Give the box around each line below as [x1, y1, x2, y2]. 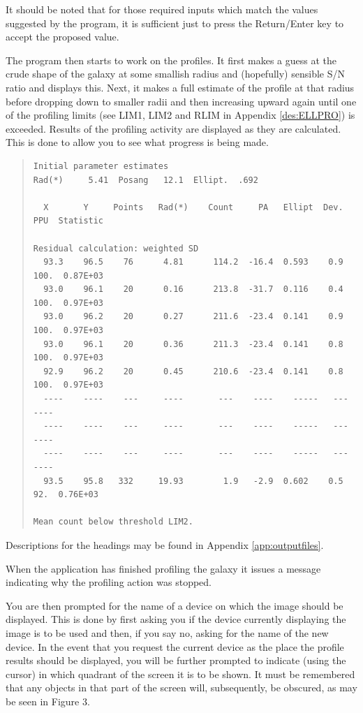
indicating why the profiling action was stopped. [6, 575, 212, 589]
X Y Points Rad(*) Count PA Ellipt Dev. [43, 202, 343, 212]
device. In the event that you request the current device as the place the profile [6, 639, 344, 654]
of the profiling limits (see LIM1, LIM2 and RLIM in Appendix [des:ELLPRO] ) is [6, 108, 355, 122]
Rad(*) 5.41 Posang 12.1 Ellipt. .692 [33, 175, 258, 185]
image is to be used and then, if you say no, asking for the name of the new [6, 625, 329, 640]
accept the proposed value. [6, 29, 119, 44]
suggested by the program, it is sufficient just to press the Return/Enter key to [6, 15, 344, 30]
